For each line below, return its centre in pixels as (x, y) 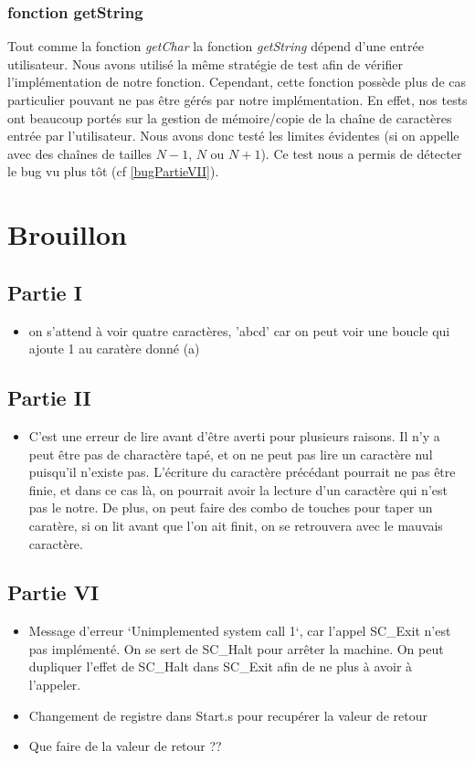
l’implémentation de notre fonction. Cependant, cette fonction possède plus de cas (237, 82)
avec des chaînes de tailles (80, 153)
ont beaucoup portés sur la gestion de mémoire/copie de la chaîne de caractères (230, 117)
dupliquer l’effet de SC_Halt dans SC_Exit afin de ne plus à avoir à (221, 666)
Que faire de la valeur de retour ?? (125, 746)
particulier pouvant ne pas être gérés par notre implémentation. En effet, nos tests (237, 100)
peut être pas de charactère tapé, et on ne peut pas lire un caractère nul (231, 454)
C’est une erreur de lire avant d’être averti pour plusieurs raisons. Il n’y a (234, 435)
